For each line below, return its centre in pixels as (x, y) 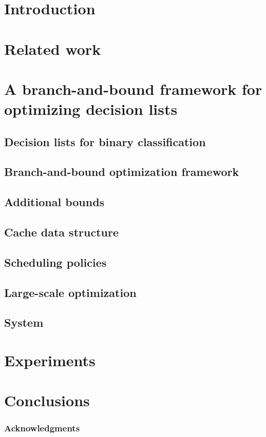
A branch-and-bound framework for (133, 88)
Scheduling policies (55, 262)
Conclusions (47, 400)
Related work (53, 48)
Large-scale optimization (70, 292)
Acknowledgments (42, 428)
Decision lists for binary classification (105, 141)
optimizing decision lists (91, 109)
